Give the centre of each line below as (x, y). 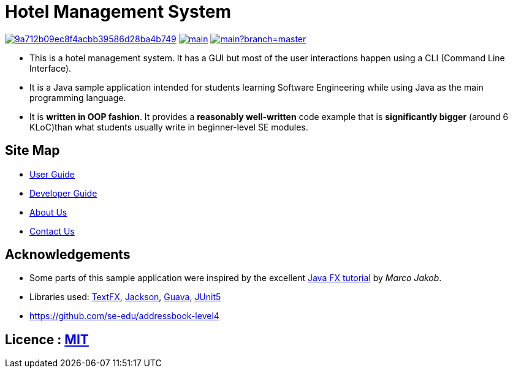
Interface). (51, 68)
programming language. (78, 97)
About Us (48, 212)
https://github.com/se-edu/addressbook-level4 (124, 316)
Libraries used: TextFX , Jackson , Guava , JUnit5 (125, 297)
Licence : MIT (47, 339)
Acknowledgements (68, 255)
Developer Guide (63, 193)
